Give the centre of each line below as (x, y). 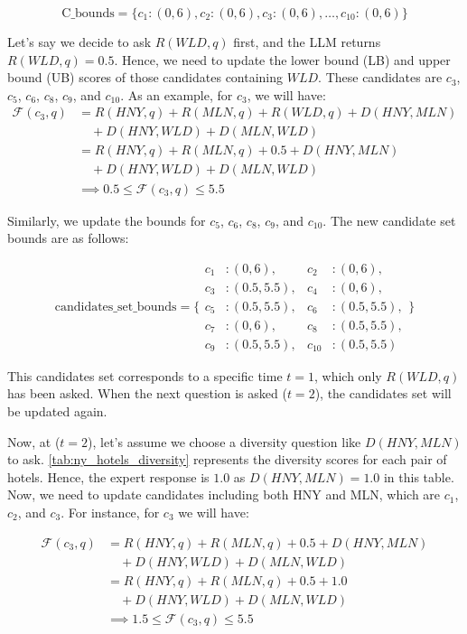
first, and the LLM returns (307, 42)
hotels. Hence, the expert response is (108, 476)
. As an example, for (177, 94)
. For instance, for (110, 513)
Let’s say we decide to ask (79, 42)
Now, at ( (34, 441)
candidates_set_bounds (116, 307)
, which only (348, 375)
